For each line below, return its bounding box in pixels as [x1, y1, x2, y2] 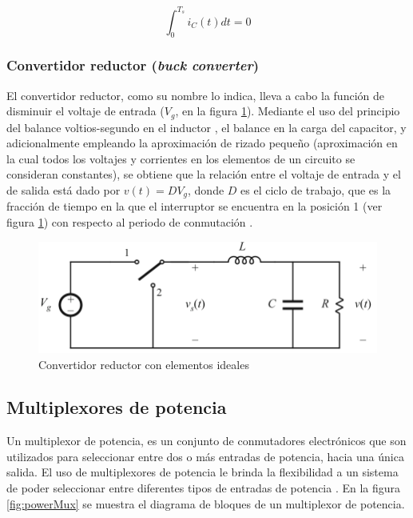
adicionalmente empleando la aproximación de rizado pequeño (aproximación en [6, 135, 398, 151]
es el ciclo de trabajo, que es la [240, 181, 391, 198]
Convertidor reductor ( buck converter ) [6, 55, 260, 75]
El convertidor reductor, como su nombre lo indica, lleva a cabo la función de [6, 86, 384, 103]
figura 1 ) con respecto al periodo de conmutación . [6, 213, 253, 230]
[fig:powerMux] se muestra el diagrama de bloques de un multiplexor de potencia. [6, 495, 405, 512]
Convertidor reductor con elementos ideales [38, 355, 249, 372]
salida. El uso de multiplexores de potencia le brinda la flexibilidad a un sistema [6, 464, 399, 480]
